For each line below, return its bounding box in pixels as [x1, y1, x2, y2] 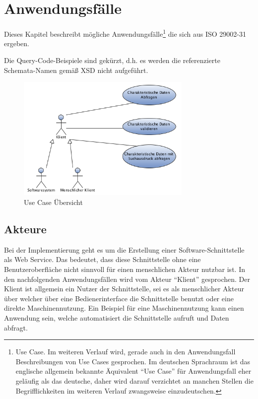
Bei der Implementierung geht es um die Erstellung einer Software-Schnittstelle [4, 244, 245, 255]
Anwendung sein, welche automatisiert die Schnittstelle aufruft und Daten [4, 312, 229, 323]
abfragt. [4, 322, 28, 332]
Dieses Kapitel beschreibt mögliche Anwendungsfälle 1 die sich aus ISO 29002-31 [4, 27, 246, 39]
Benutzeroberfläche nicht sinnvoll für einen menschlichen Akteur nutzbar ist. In [4, 264, 245, 274]
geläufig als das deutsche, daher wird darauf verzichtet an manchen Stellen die [15, 375, 254, 386]
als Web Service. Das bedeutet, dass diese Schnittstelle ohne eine [4, 254, 201, 265]
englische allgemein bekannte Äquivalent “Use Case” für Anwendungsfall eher [15, 366, 252, 376]
